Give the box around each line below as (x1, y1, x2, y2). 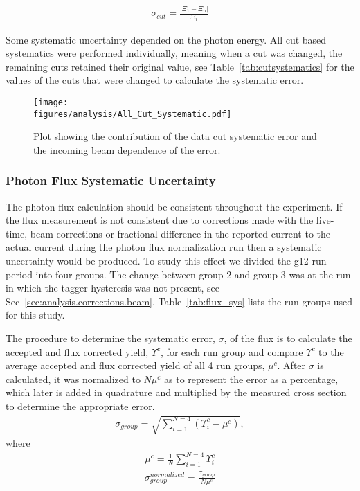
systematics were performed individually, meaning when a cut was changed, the (6, 46, 343, 60)
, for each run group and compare (161, 344, 303, 359)
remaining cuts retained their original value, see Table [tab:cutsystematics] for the (6, 59, 354, 73)
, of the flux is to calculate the (224, 331, 352, 346)
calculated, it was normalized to (6, 371, 141, 386)
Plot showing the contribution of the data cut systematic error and (33, 129, 317, 143)
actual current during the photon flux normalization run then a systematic (6, 240, 322, 254)
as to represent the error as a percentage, (164, 371, 339, 386)
